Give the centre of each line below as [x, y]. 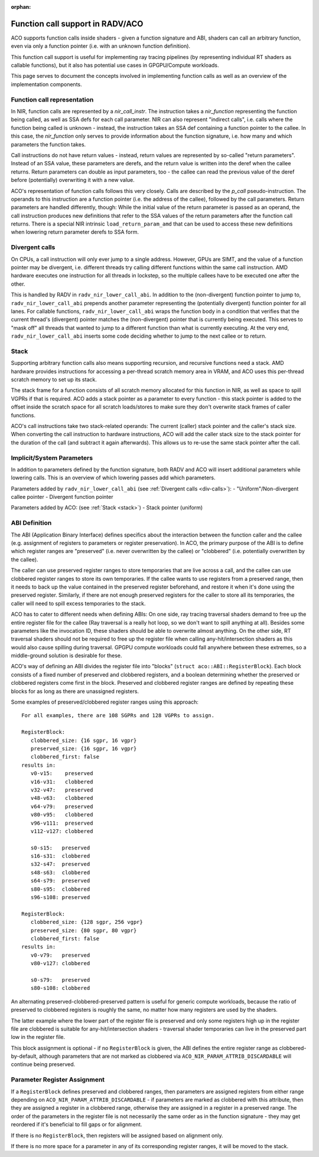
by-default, [25, 1056]
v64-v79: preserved [62, 806]
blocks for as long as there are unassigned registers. [75, 691]
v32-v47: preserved [62, 790]
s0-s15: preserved [60, 848]
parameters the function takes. [48, 144]
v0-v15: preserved [62, 774]
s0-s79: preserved [60, 980]
